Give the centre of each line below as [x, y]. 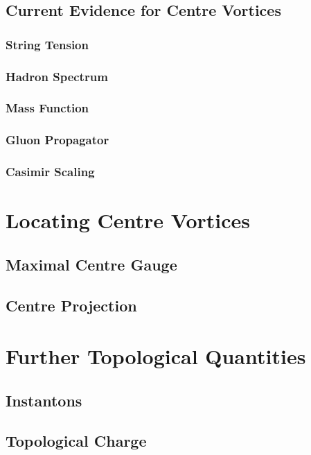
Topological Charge [76, 441]
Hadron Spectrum [57, 76]
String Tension [47, 44]
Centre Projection [71, 305]
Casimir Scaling [50, 172]
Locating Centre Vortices [128, 220]
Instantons [44, 400]
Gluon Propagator [57, 140]
